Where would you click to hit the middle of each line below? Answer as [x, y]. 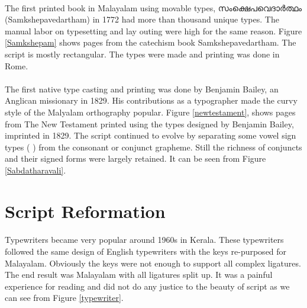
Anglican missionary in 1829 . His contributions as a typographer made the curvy [151, 100]
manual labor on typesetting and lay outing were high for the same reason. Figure [153, 31]
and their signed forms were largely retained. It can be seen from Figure [135, 158]
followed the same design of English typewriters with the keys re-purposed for [146, 251]
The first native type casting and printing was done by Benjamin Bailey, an [142, 89]
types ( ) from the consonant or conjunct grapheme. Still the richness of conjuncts [153, 147]
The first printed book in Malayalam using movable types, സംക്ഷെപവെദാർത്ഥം [153, 7]
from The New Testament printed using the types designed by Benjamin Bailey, [149, 123]
